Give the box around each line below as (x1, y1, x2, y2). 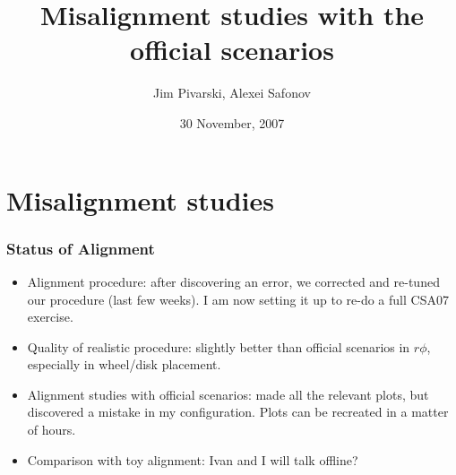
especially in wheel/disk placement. (27, 355, 221, 374)
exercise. (27, 307, 73, 326)
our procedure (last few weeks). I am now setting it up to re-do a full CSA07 (27, 289, 449, 308)
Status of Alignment (6, 237, 155, 259)
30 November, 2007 (179, 113, 285, 132)
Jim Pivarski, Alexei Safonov (153, 83, 311, 102)
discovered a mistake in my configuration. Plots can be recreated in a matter (27, 402, 449, 421)
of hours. (27, 420, 76, 439)
